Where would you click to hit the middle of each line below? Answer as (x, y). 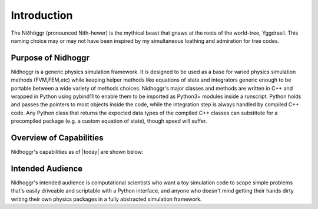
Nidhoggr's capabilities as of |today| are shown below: (77, 152)
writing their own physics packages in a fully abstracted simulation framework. (106, 199)
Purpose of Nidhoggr (50, 58)
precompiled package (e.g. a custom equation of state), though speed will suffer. (109, 121)
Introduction (42, 15)
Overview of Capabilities (57, 138)
